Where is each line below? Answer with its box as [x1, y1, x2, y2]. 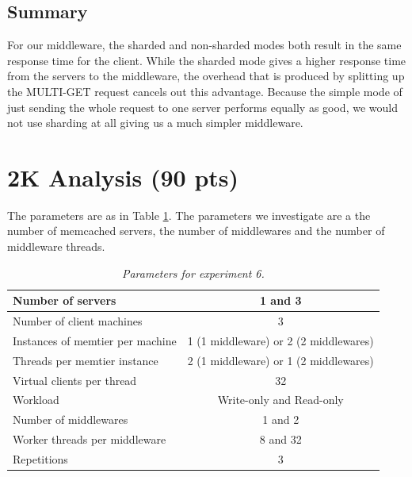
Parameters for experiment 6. [121, 264, 265, 281]
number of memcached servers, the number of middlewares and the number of [7, 222, 385, 239]
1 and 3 [259, 292, 302, 309]
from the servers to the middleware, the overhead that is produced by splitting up [7, 67, 405, 84]
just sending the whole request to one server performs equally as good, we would [7, 98, 398, 115]
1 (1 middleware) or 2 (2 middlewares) [187, 332, 374, 348]
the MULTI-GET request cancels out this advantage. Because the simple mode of [7, 83, 402, 99]
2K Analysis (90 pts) [7, 160, 239, 193]
